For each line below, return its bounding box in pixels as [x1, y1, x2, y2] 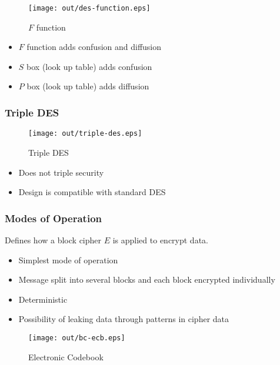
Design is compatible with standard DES [18, 186, 166, 198]
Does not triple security [18, 166, 104, 178]
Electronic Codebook [28, 350, 104, 363]
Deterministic [18, 293, 68, 305]
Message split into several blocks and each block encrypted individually [18, 273, 275, 286]
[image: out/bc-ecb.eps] [28, 333, 125, 342]
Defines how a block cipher [5, 233, 102, 246]
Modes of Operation [5, 210, 102, 225]
